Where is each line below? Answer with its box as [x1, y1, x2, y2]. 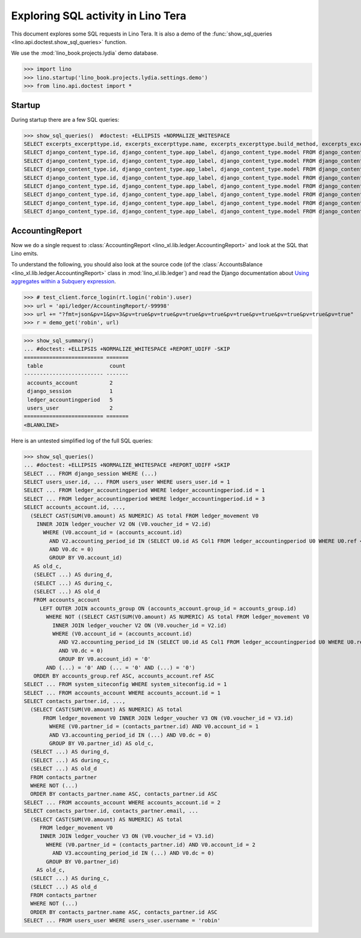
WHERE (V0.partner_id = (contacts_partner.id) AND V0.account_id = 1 [49, 723, 259, 730]
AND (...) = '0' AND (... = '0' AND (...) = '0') [46, 664, 196, 671]
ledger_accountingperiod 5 [27, 396, 113, 403]
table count [27, 362, 126, 370]
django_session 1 [27, 388, 113, 395]
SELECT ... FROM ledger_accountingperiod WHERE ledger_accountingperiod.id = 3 [23, 495, 265, 502]
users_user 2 [27, 404, 113, 412]
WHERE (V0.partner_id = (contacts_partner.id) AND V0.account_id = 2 [46, 841, 256, 848]
